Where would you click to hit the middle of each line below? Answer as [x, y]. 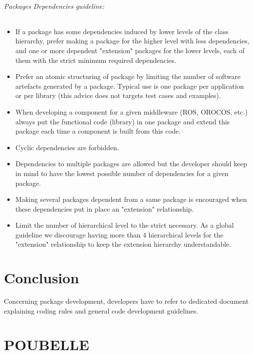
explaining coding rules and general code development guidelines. [101, 310]
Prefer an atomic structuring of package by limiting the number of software [128, 76]
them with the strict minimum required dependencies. [96, 60]
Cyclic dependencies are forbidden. [67, 147]
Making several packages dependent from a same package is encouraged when [131, 199]
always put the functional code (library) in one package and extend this [123, 121]
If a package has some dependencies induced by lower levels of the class [122, 31]
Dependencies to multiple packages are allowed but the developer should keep [131, 164]
